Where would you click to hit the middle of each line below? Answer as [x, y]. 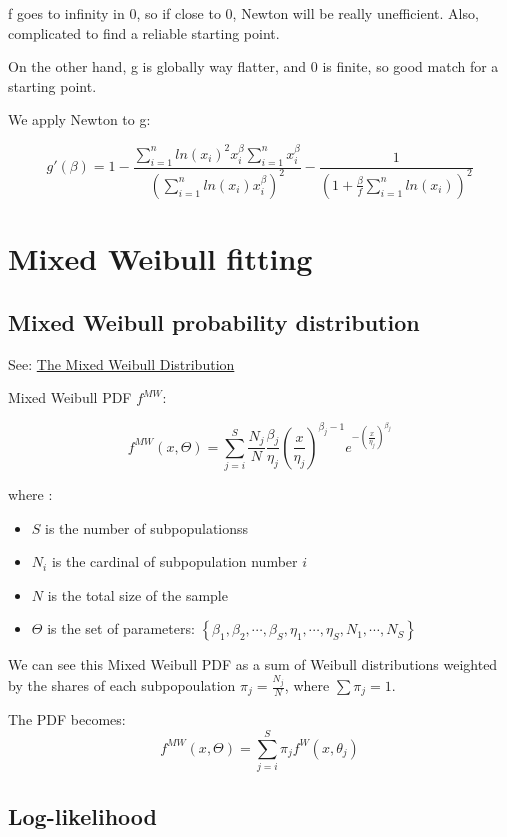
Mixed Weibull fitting [160, 258]
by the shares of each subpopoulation [122, 685]
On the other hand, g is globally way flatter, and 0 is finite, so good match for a [253, 66]
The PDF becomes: [67, 719]
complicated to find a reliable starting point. [144, 32]
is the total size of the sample [137, 594]
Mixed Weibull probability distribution [214, 321]
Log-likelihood [82, 815]
